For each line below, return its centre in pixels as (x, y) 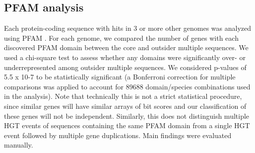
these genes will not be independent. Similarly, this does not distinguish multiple (127, 115)
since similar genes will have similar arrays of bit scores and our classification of (125, 106)
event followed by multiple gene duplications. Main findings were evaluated (118, 135)
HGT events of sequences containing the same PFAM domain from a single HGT (127, 125)
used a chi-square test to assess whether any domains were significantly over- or (125, 57)
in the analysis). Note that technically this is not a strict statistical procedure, (123, 96)
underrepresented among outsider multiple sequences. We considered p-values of (125, 67)
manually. (19, 145)
